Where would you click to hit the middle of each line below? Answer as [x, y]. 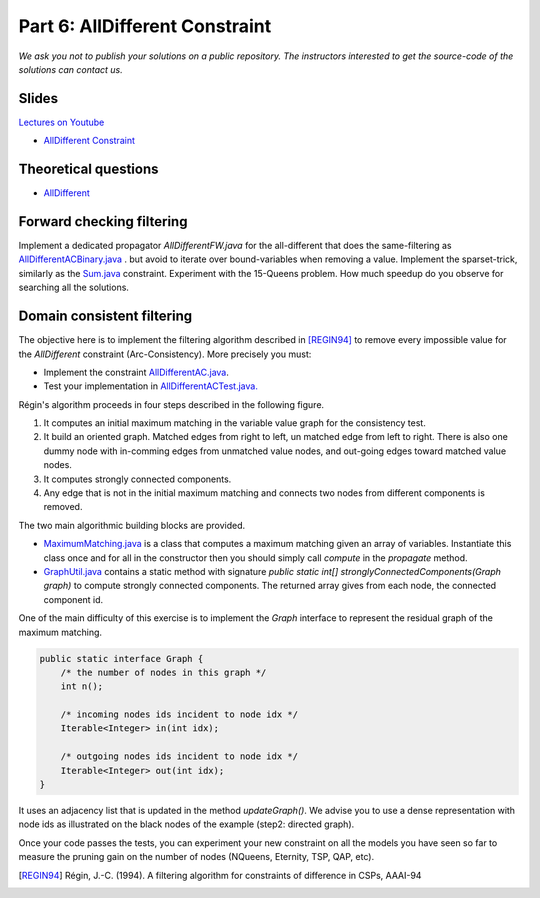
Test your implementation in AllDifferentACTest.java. [151, 386]
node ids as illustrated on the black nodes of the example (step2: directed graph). [186, 824]
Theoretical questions [88, 169]
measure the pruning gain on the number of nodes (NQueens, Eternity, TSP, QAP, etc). [196, 857]
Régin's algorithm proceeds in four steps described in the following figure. [171, 404]
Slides [38, 98]
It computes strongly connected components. [137, 479]
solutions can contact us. [71, 69]
